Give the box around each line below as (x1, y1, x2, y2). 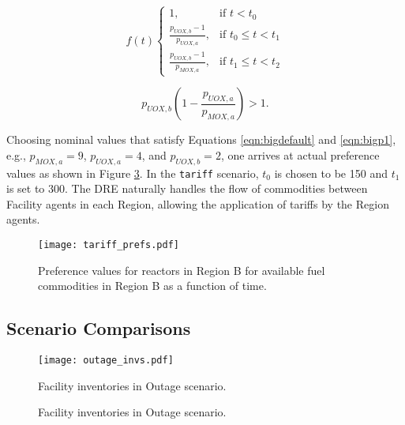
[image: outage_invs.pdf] (38, 355, 174, 367)
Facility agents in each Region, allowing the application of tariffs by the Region (6, 195, 389, 212)
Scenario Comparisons (6, 316, 191, 340)
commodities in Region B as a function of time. (38, 277, 267, 294)
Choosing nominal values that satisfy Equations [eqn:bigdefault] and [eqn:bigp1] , (6, 131, 396, 148)
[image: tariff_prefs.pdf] (38, 239, 179, 250)
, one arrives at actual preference (220, 146, 380, 163)
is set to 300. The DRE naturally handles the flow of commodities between (6, 180, 368, 197)
